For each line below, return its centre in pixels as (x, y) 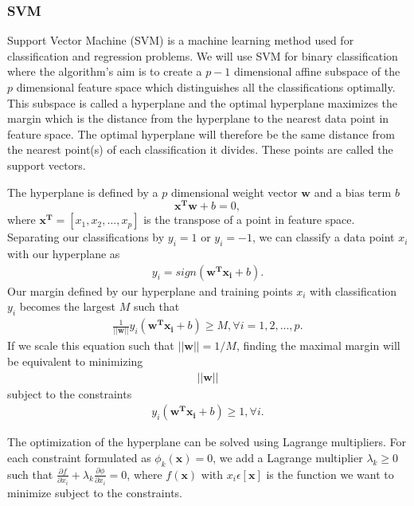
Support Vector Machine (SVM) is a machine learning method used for (181, 40)
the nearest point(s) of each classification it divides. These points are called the (200, 149)
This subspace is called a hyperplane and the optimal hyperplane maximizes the (203, 102)
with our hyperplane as (64, 254)
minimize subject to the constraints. (95, 492)
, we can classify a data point (323, 237)
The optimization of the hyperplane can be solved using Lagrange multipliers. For (207, 442)
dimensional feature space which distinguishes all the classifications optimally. (206, 87)
